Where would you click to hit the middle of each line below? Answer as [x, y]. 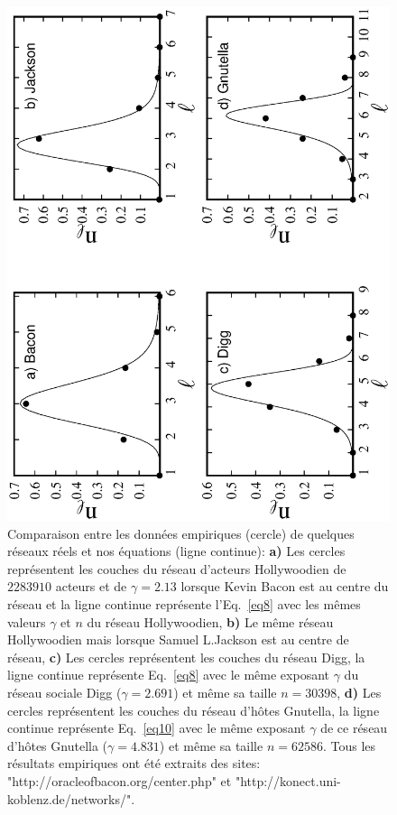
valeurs [27, 621]
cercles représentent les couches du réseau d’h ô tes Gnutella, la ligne [194, 710]
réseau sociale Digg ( [65, 692]
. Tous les [349, 745]
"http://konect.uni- [288, 780]
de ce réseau [354, 728]
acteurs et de [91, 586]
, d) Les [359, 692]
